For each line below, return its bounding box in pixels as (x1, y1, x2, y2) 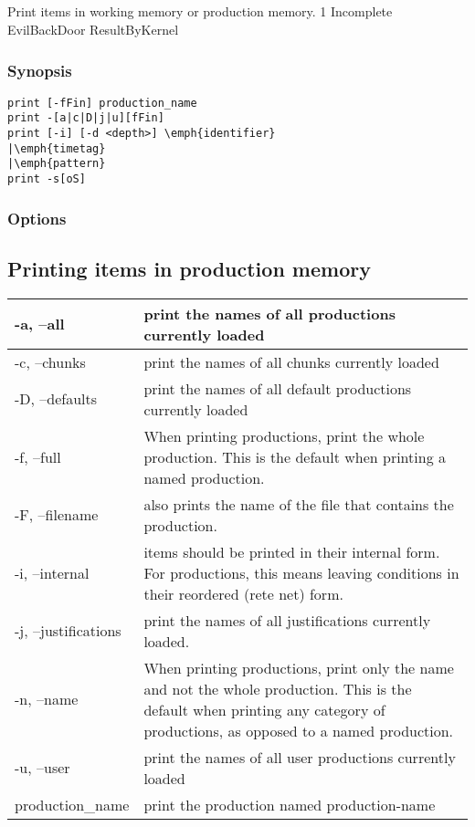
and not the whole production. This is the (143, 677, 412, 699)
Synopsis (7, 58, 72, 81)
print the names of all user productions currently (143, 746, 456, 768)
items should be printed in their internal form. (143, 540, 440, 562)
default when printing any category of (143, 698, 385, 720)
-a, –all (15, 313, 65, 335)
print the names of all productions (143, 302, 396, 324)
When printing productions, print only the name (143, 656, 454, 678)
